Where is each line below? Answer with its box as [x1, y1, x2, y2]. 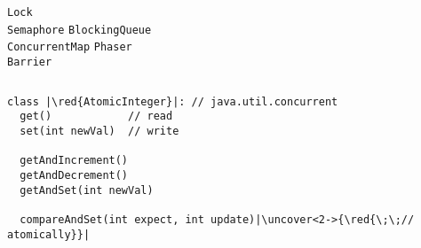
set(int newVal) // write [20, 124, 179, 137]
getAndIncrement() [20, 154, 129, 167]
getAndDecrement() [20, 168, 129, 182]
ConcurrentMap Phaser [7, 41, 132, 54]
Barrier [7, 55, 52, 68]
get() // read [20, 110, 173, 123]
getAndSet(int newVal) [20, 183, 154, 197]
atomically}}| [7, 228, 91, 241]
